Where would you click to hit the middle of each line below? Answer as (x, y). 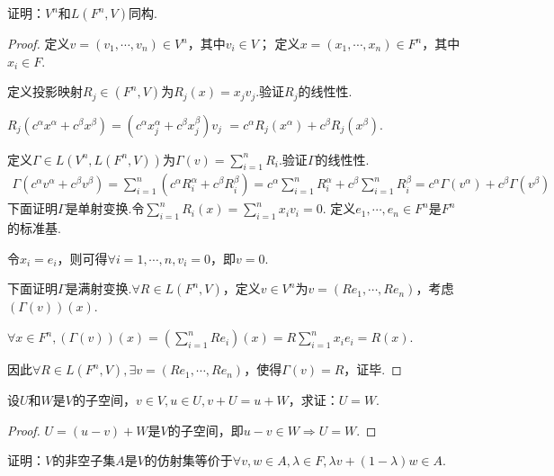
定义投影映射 (45, 91)
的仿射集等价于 (188, 460)
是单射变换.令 (105, 208)
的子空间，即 (206, 430)
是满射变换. (98, 288)
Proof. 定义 (39, 43)
